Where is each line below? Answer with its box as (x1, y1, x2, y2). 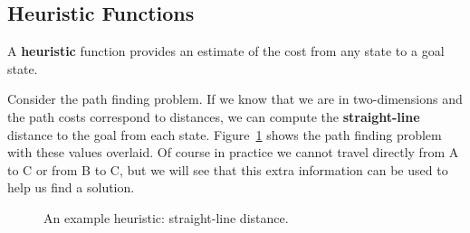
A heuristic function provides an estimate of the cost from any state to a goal (7, 42, 445, 61)
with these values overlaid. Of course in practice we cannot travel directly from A (7, 143, 459, 162)
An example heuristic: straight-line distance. (43, 208, 289, 227)
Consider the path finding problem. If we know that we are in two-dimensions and (7, 89, 463, 108)
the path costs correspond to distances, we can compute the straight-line (7, 107, 420, 126)
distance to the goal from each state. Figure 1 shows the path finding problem (7, 125, 442, 144)
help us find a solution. (7, 178, 135, 197)
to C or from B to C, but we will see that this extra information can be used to (7, 160, 448, 179)
